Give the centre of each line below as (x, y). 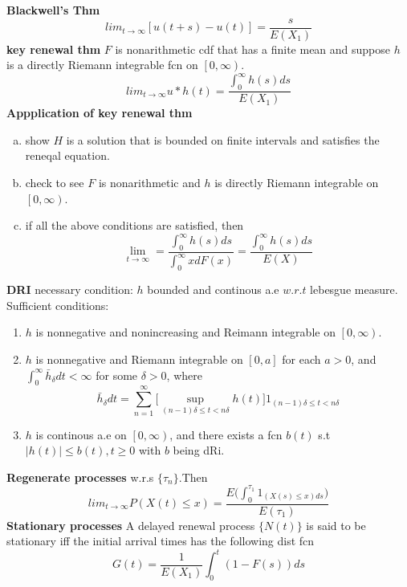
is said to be (336, 525)
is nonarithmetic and (149, 182)
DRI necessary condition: (70, 289)
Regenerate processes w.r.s (80, 477)
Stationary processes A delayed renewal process (131, 525)
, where (184, 375)
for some (117, 375)
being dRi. (199, 450)
